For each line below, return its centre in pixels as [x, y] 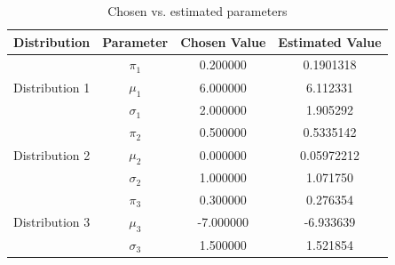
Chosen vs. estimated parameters [197, 11]
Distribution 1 [52, 87]
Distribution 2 [52, 154]
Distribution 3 [52, 222]
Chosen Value [223, 41]
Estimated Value [330, 41]
